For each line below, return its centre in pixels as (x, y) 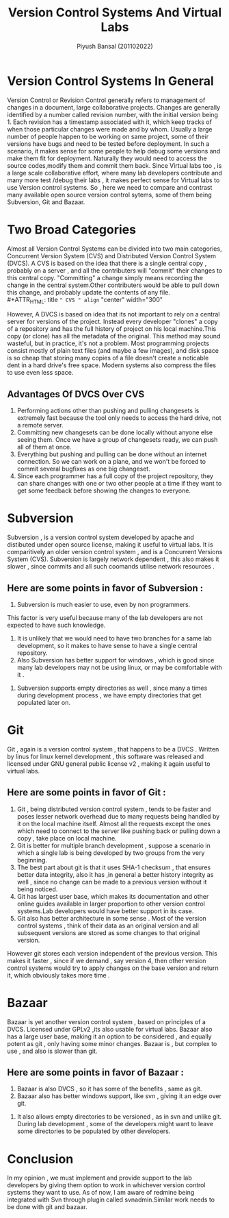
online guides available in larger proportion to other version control (111, 904)
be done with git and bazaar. (47, 1207)
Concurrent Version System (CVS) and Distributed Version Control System (112, 256)
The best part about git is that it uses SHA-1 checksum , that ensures (114, 867)
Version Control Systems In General (110, 81)
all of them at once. (44, 447)
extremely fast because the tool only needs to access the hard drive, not (119, 418)
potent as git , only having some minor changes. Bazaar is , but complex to (112, 1043)
